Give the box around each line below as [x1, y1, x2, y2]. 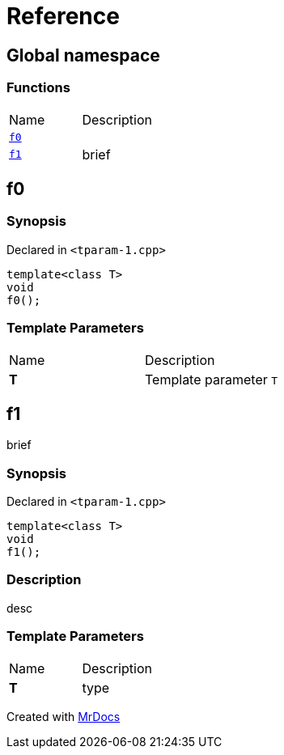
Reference [6, 2, 120, 30]
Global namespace [6, 45, 160, 66]
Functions [6, 79, 70, 96]
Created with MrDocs [6, 709, 121, 723]
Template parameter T [145, 371, 278, 388]
